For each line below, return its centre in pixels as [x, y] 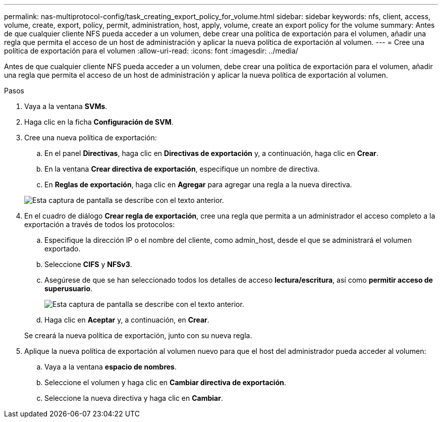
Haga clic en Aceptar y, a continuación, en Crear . [127, 320]
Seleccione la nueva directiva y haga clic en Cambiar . [134, 398]
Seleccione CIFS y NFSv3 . [88, 264]
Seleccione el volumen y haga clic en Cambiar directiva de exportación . [165, 382]
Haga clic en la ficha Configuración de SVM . [99, 122]
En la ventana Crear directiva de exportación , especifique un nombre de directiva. [182, 169]
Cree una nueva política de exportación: [91, 138]
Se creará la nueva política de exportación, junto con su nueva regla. [138, 335]
